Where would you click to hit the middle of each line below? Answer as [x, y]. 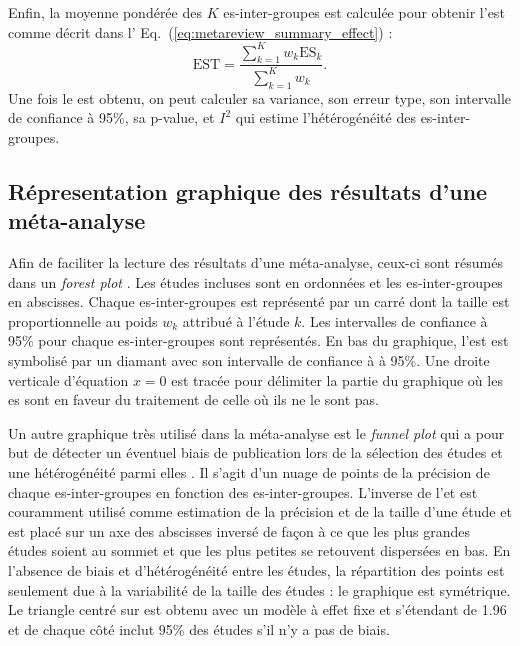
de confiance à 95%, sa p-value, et [111, 117]
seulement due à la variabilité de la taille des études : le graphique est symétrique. [259, 589]
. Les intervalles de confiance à [394, 320]
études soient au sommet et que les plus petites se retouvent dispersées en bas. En [259, 550]
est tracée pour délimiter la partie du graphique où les [337, 379]
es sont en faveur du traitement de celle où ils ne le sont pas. [194, 399]
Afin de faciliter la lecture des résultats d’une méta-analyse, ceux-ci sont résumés [255, 262]
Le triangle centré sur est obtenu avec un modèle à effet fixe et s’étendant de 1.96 [257, 609]
